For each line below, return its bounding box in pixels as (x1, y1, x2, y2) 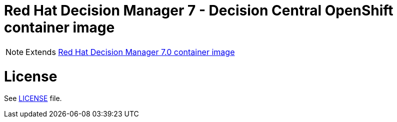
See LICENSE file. (4, 94, 62, 103)
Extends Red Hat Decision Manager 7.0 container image (25, 46, 235, 57)
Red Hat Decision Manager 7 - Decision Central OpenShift (4, 2, 393, 19)
